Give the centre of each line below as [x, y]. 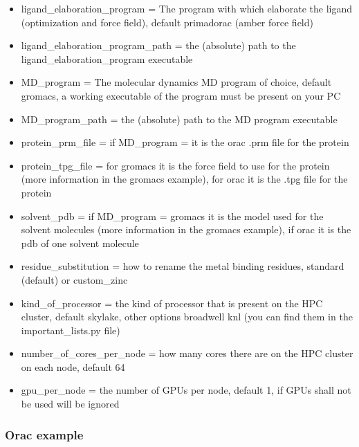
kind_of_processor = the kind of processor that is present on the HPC [172, 303]
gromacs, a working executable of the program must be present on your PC [181, 95]
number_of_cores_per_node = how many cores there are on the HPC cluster [187, 353]
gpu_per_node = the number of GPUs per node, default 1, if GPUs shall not [186, 390]
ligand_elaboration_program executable [107, 58]
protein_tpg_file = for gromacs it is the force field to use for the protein [175, 165]
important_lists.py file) [71, 330]
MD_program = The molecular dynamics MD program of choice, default [176, 82]
